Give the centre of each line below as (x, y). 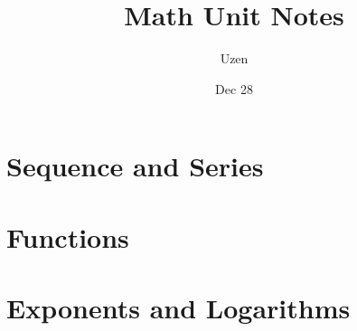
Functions (68, 236)
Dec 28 (234, 88)
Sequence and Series (135, 166)
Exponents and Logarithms (178, 308)
